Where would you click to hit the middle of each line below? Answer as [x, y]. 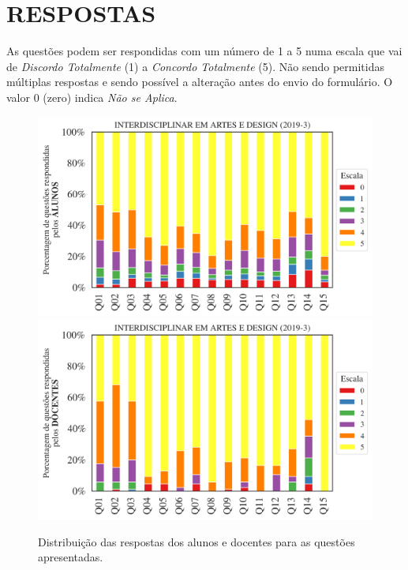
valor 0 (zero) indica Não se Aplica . [92, 97]
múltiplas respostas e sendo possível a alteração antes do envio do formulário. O [200, 82]
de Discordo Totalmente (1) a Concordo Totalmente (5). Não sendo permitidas [195, 66]
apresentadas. [71, 557]
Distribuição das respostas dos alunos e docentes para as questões [197, 541]
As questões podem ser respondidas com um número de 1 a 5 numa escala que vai [204, 51]
